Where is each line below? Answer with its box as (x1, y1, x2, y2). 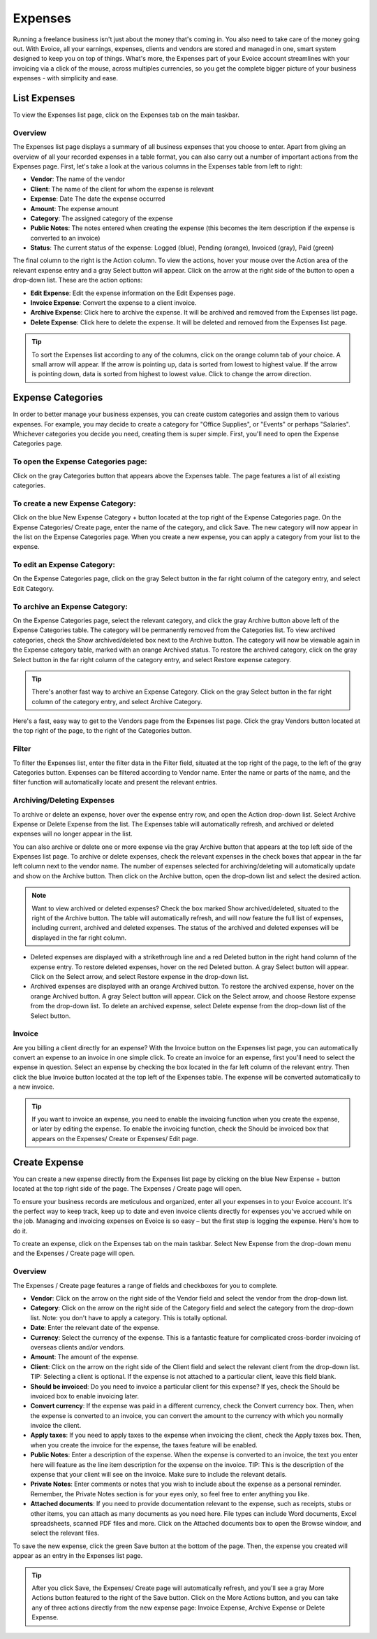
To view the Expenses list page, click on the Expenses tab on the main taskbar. (13, 110, 240, 119)
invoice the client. (30, 1422, 82, 1430)
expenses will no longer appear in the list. (13, 829, 133, 838)
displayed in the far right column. (31, 933, 127, 942)
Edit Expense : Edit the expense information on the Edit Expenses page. (30, 289, 235, 297)
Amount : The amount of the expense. (30, 1353, 139, 1361)
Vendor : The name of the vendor (30, 175, 126, 183)
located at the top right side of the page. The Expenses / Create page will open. (13, 1184, 242, 1193)
